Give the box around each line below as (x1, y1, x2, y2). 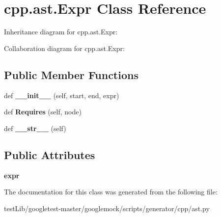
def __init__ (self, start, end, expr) (4, 90, 119, 100)
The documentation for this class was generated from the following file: (4, 187, 218, 197)
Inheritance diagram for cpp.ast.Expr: (4, 27, 118, 37)
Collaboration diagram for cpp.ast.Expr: (4, 43, 125, 53)
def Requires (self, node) (4, 107, 82, 117)
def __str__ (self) (4, 123, 66, 133)
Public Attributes (4, 147, 95, 162)
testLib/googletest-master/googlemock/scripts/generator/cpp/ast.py (4, 203, 210, 213)
